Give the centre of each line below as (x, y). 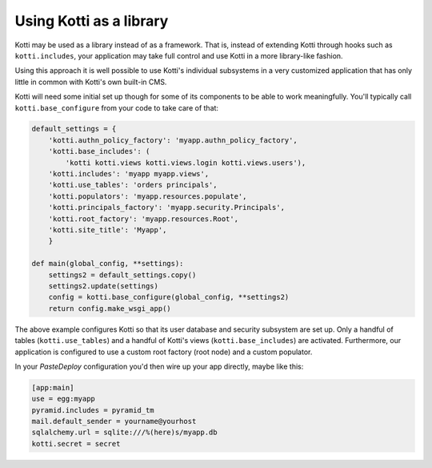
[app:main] (53, 387)
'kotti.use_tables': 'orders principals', (133, 185)
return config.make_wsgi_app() (110, 308)
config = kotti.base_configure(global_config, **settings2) (169, 297)
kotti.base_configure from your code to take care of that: (117, 107)
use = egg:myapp (64, 399)
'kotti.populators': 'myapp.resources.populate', (148, 196)
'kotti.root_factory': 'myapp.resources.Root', (144, 219)
